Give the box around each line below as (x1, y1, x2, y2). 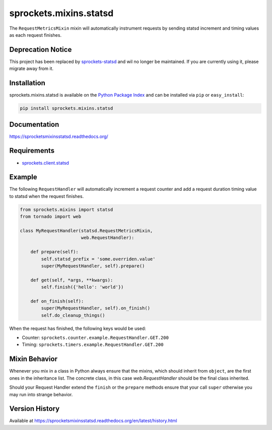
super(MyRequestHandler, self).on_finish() (41, 305, 151, 311)
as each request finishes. (9, 32, 62, 38)
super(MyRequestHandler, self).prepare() (41, 263, 145, 269)
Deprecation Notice (9, 45, 72, 54)
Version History (9, 404, 60, 413)
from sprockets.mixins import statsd (20, 206, 113, 212)
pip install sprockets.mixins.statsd (20, 106, 113, 111)
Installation (9, 79, 45, 88)
